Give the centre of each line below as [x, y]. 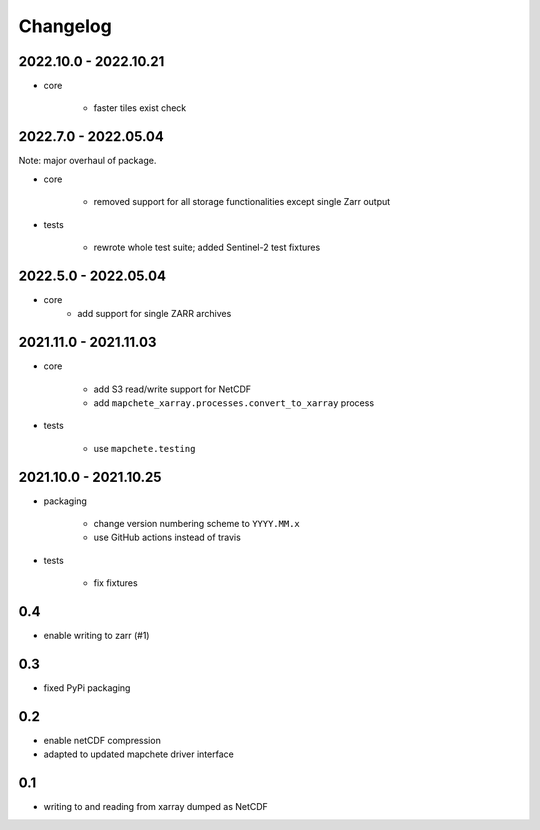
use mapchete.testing [144, 448]
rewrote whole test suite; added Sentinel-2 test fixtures [207, 247]
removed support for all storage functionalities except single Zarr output [242, 202]
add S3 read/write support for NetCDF [172, 389]
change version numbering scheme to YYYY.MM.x [196, 523]
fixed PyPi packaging [87, 687]
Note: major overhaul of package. [87, 161]
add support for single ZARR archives [154, 314]
